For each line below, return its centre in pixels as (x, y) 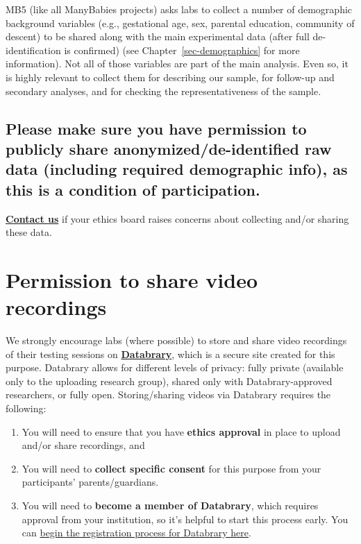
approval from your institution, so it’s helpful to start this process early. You (185, 519)
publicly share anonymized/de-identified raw (169, 148)
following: (26, 408)
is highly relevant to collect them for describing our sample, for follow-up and (170, 77)
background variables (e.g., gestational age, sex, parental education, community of (180, 23)
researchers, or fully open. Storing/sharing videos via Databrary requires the (168, 394)
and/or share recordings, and (83, 445)
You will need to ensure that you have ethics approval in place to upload (181, 431)
